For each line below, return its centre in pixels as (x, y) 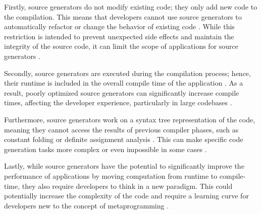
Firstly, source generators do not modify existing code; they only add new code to (131, 7)
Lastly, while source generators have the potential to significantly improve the (124, 166)
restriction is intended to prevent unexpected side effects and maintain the (119, 36)
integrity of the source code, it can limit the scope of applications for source (121, 46)
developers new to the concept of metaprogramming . (87, 205)
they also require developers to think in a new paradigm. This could (127, 186)
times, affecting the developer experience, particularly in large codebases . (118, 102)
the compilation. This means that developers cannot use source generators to (123, 16)
